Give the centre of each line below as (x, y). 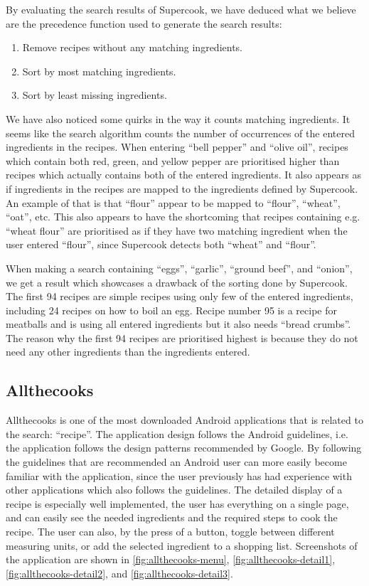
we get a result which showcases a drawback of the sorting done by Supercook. (177, 282)
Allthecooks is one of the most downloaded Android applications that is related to (184, 420)
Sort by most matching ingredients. (99, 71)
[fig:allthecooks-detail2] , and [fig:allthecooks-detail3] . (119, 573)
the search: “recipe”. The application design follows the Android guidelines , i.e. (177, 433)
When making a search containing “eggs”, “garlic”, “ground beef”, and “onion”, (179, 268)
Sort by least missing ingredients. (95, 95)
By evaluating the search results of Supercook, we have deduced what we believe (181, 9)
